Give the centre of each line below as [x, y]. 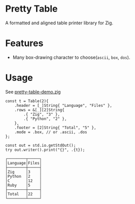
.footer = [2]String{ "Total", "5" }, [55, 128]
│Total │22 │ [24, 194]
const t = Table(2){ [27, 101]
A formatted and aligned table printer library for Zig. [59, 23]
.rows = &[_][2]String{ [40, 110]
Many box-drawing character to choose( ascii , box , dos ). [71, 57]
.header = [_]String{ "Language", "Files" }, [63, 105]
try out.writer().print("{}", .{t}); [45, 150]
